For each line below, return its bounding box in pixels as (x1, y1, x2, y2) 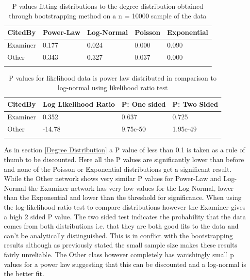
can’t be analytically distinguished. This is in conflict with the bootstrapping (4, 230, 233, 240)
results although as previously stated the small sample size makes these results (4, 240, 237, 250)
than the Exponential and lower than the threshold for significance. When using (4, 192, 242, 202)
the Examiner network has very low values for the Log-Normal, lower (28, 182, 233, 193)
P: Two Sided (172, 99, 218, 109)
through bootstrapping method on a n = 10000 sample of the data (9, 10, 207, 20)
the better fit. (4, 268, 44, 279)
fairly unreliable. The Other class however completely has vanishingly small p (4, 249, 234, 259)
